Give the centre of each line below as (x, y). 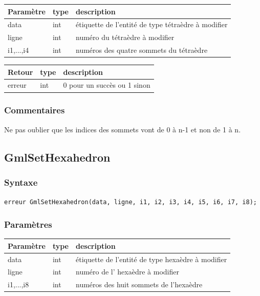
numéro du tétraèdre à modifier (125, 37)
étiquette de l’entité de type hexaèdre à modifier (151, 259)
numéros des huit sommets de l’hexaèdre (139, 284)
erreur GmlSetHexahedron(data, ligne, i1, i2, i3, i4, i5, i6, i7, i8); (131, 202)
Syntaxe (21, 182)
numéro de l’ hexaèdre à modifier (127, 272)
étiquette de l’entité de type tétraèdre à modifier (152, 24)
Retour (20, 72)
